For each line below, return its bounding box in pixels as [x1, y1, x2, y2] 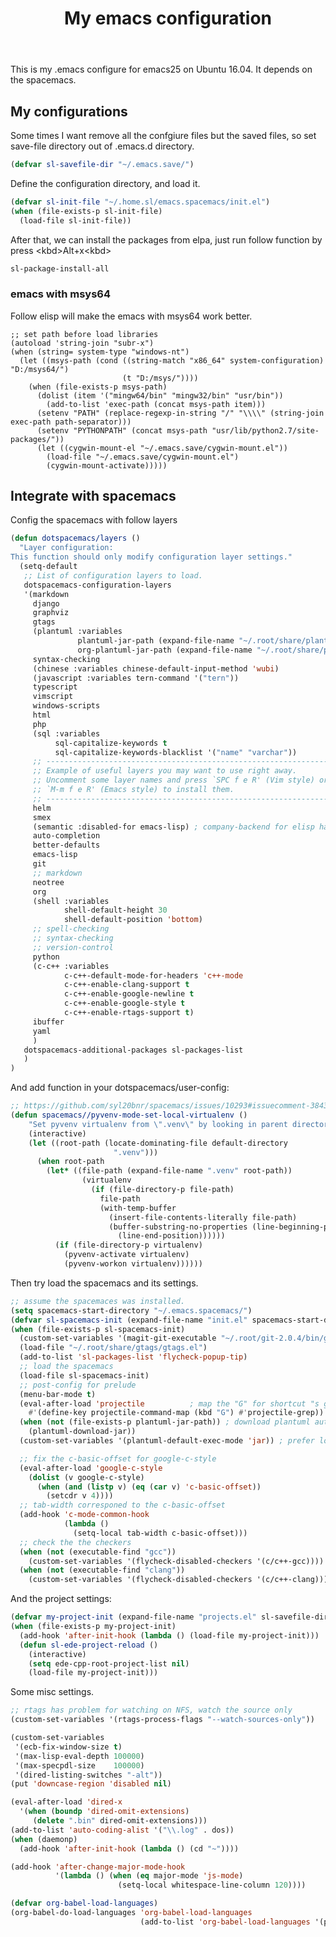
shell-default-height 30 [63, 905, 168, 916]
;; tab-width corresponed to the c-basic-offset [19, 1500, 226, 1511]
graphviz [32, 608, 70, 618]
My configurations [10, 103, 128, 120]
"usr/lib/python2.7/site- [211, 425, 320, 436]
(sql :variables [32, 728, 101, 739]
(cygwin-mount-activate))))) [46, 460, 168, 471]
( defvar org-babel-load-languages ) [10, 1898, 159, 1909]
